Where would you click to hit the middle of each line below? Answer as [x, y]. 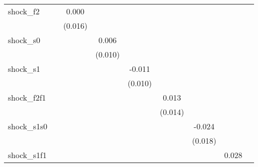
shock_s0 [24, 40]
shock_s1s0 [28, 126]
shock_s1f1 [27, 155]
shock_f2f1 [27, 97]
